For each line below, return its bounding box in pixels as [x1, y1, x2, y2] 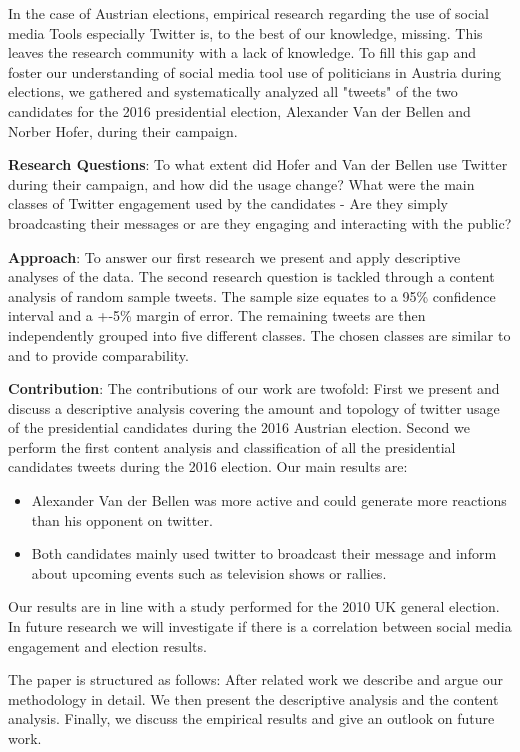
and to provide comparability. [8, 344, 189, 365]
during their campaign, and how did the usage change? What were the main [8, 173, 475, 194]
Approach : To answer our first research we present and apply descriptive [8, 246, 461, 267]
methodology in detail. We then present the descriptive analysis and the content [8, 688, 499, 709]
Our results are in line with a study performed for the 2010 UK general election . [8, 596, 500, 617]
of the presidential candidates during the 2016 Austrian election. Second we [8, 417, 470, 438]
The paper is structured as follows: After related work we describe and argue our [8, 669, 503, 690]
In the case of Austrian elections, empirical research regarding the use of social [8, 3, 489, 23]
